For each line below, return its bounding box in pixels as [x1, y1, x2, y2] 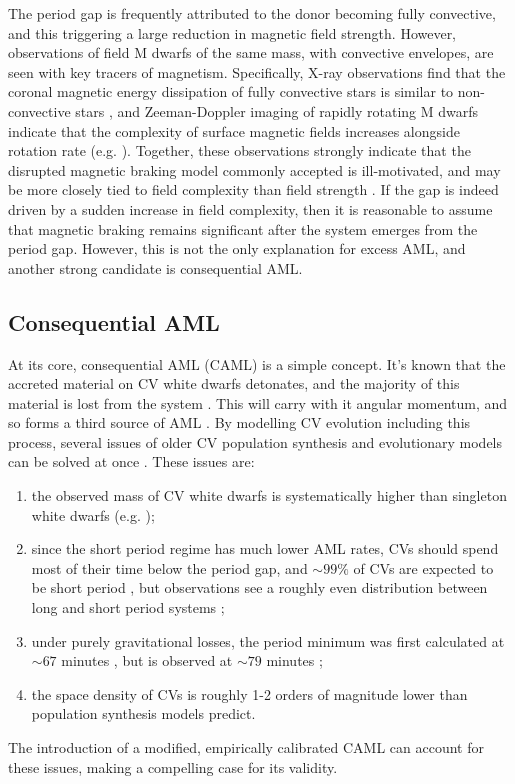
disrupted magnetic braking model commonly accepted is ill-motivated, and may [8, 159, 501, 180]
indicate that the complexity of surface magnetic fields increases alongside [8, 120, 460, 141]
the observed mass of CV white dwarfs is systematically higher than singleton [31, 485, 507, 506]
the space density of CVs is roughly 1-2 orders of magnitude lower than [31, 683, 468, 704]
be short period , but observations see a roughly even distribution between [31, 577, 488, 598]
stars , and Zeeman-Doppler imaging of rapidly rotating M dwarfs [75, 100, 479, 121]
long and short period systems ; [31, 597, 225, 618]
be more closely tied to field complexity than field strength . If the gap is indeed [8, 179, 499, 200]
